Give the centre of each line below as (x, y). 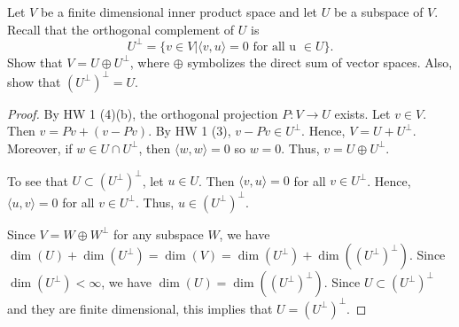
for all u (275, 47)
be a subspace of (378, 12)
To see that (38, 180)
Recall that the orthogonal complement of (121, 29)
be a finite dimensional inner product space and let (179, 12)
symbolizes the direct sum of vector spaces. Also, (320, 62)
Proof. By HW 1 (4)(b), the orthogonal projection (143, 113)
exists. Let (362, 113)
